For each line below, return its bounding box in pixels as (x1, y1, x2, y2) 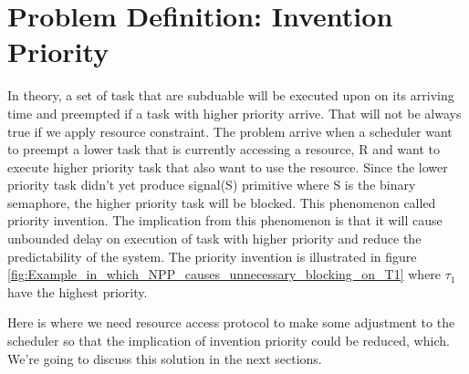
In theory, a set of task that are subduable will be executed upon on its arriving (7, 86, 454, 105)
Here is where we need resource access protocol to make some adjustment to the (7, 313, 455, 332)
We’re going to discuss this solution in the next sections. (7, 348, 322, 368)
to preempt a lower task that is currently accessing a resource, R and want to (7, 140, 441, 159)
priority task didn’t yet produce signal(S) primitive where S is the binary (7, 175, 416, 194)
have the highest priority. (7, 282, 148, 301)
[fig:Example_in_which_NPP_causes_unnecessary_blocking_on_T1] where (7, 265, 442, 284)
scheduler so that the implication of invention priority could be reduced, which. (7, 331, 450, 350)
